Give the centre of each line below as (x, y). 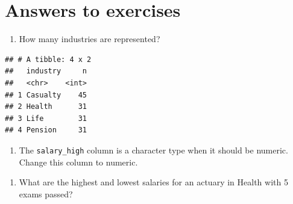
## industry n (46, 71)
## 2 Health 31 (46, 107)
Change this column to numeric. (78, 162)
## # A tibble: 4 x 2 (48, 59)
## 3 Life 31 (46, 118)
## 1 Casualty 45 (46, 95)
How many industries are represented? (90, 39)
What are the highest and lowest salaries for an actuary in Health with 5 (153, 182)
